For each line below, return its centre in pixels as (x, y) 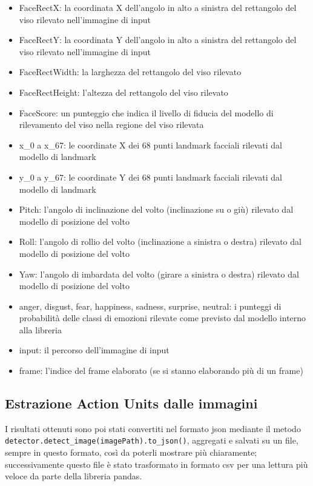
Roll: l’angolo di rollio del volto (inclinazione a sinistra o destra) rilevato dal (160, 241)
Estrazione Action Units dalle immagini (131, 403)
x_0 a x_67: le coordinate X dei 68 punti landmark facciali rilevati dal (150, 145)
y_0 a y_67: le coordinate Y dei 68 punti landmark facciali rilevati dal (150, 177)
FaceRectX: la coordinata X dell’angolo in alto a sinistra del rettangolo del (158, 7)
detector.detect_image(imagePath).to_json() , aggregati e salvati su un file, (152, 440)
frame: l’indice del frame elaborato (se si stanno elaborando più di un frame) (161, 371)
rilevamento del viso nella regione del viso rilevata (111, 125)
